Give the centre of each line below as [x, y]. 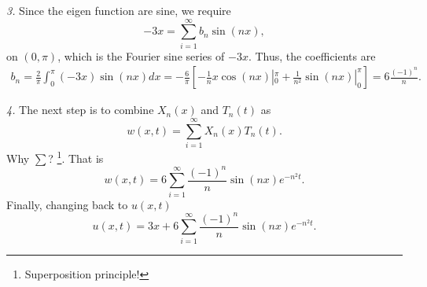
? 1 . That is [76, 157]
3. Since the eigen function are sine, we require [119, 10]
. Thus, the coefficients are [312, 55]
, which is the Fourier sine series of [141, 55]
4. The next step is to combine [80, 110]
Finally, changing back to [67, 204]
